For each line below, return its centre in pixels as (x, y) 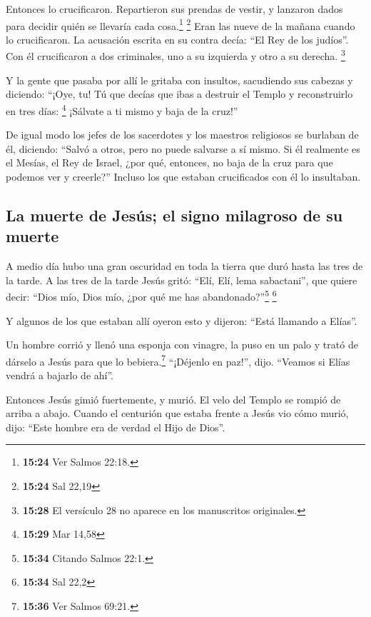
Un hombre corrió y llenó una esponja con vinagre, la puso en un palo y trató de (182, 345)
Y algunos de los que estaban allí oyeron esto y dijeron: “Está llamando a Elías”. (182, 320)
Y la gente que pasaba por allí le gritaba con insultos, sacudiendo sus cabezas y (179, 80)
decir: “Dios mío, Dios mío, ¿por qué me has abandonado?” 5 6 (141, 295)
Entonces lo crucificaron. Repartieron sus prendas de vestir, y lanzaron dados (174, 9)
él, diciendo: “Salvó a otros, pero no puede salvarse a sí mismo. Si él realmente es (183, 148)
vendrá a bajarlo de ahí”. (60, 375)
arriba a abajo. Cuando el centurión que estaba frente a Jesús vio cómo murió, (177, 413)
